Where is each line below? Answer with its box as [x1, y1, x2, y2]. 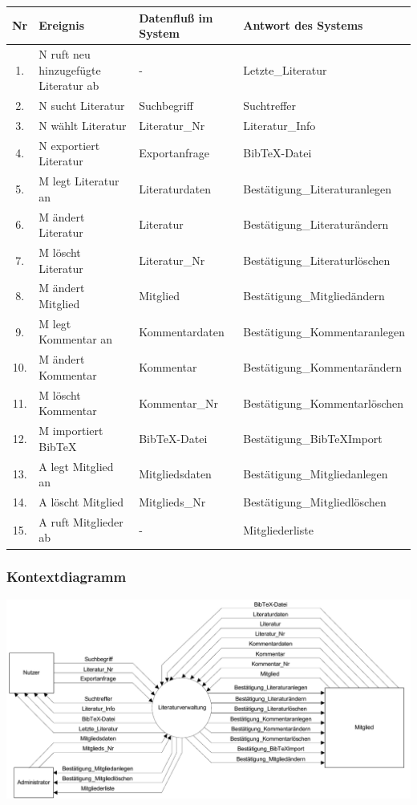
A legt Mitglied [38, 457, 114, 474]
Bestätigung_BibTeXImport [243, 429, 383, 446]
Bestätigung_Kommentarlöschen [243, 394, 404, 411]
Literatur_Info [243, 116, 316, 133]
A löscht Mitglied [38, 494, 124, 510]
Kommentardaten [139, 323, 225, 339]
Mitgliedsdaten [139, 466, 212, 482]
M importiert [38, 422, 103, 439]
